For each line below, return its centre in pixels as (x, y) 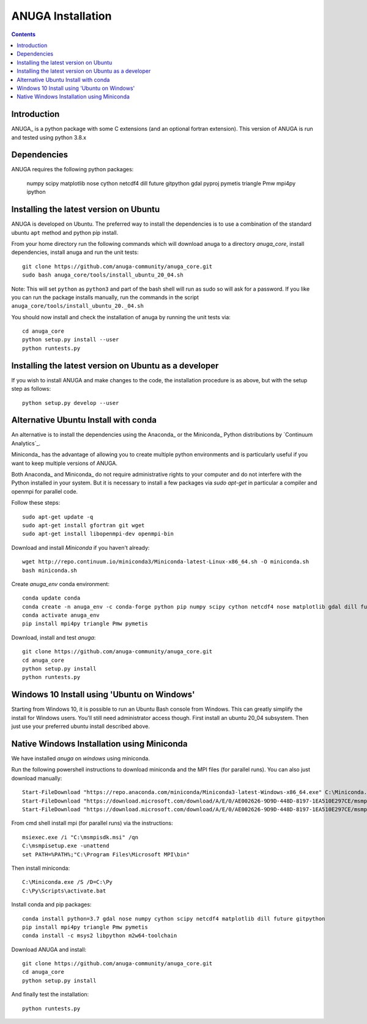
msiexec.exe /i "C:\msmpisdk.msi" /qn (80, 837)
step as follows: (31, 389)
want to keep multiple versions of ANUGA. (65, 463)
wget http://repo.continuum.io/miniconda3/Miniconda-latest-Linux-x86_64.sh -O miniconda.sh (166, 562)
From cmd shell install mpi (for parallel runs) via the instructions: (92, 823)
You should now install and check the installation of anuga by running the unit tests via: (121, 317)
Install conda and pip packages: (51, 905)
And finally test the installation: (50, 995)
